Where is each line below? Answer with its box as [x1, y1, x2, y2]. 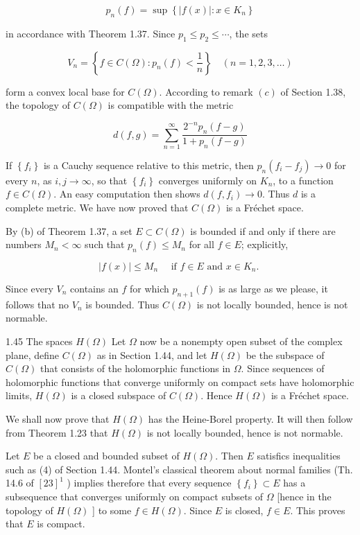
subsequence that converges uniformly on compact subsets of [6, 489, 264, 503]
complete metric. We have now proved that [6, 200, 189, 215]
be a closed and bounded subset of [33, 448, 180, 463]
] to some [92, 502, 132, 517]
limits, [6, 388, 33, 403]
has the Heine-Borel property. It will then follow [148, 411, 353, 426]
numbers [6, 237, 42, 252]
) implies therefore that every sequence [67, 475, 232, 490]
